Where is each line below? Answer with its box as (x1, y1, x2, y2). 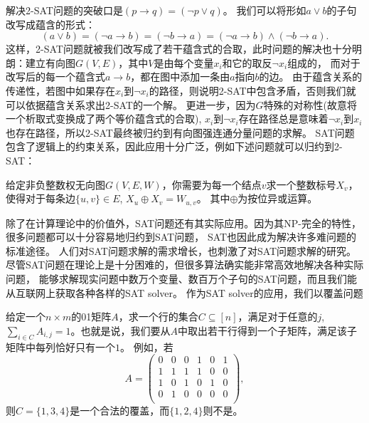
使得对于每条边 (6, 191, 75, 206)
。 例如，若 (120, 339, 173, 354)
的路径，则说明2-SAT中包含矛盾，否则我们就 (149, 83, 356, 98)
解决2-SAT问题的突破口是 (6, 3, 123, 17)
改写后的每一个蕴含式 (6, 69, 105, 84)
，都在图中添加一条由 (130, 69, 230, 84)
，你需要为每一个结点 (161, 177, 262, 192)
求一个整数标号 (266, 177, 336, 192)
